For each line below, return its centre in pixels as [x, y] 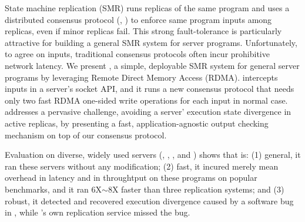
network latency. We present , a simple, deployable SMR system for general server [152, 65]
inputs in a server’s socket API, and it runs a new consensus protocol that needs [150, 89]
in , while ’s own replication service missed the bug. [98, 212]
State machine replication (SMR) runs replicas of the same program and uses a [147, 8]
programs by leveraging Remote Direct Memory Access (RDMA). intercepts [141, 77]
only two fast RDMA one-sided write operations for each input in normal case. [146, 100]
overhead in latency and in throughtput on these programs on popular [131, 178]
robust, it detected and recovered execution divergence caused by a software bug [149, 201]
